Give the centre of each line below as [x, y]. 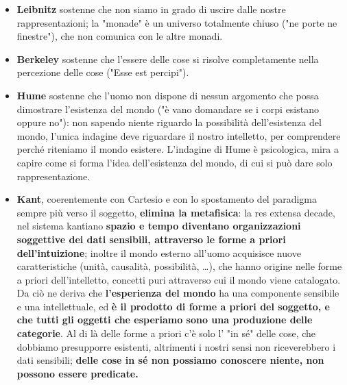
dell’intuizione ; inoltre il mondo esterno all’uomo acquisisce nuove [159, 252]
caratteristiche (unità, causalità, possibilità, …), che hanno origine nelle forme [179, 266]
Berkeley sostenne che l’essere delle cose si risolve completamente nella [168, 59]
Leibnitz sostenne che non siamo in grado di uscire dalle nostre [151, 9]
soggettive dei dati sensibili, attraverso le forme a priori [151, 239]
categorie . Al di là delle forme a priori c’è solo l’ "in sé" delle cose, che [166, 333]
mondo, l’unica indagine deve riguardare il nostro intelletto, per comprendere [179, 135]
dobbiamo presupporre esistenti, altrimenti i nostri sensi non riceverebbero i [176, 346]
